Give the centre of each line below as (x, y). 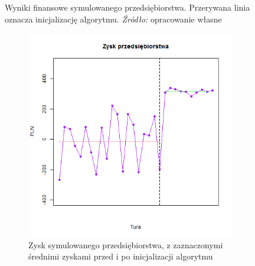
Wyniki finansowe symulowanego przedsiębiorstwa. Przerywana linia (127, 7)
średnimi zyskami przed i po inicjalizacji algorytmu (121, 256)
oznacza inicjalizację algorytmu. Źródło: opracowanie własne (113, 19)
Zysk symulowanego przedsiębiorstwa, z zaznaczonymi (126, 244)
